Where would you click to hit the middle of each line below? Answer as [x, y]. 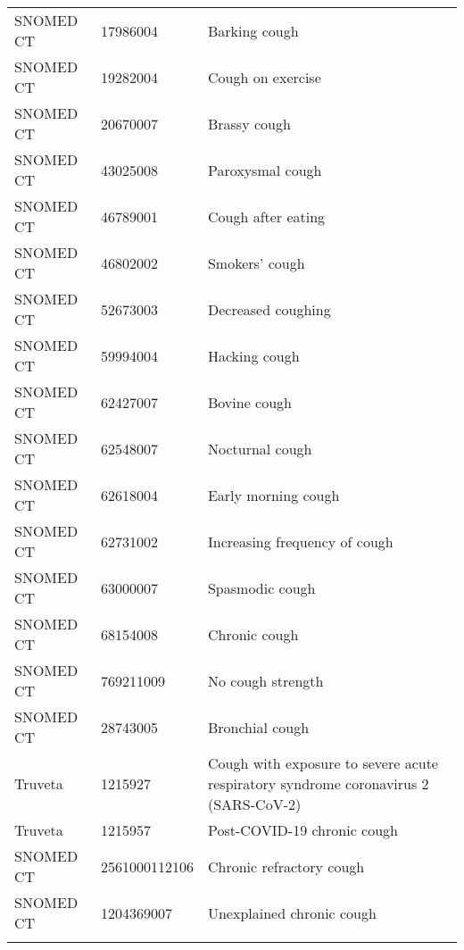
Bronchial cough [258, 727]
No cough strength [265, 680]
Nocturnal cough [260, 448]
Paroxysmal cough [265, 170]
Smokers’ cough [256, 262]
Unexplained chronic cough [292, 912]
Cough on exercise [264, 77]
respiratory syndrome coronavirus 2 [318, 783]
